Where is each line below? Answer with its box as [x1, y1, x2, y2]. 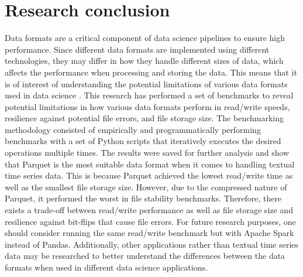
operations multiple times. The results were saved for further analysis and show [5, 146, 290, 159]
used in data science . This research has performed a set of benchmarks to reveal [5, 89, 294, 101]
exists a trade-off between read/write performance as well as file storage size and [5, 204, 293, 216]
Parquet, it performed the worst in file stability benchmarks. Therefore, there [5, 192, 282, 204]
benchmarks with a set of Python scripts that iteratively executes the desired [5, 135, 281, 147]
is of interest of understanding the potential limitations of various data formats [5, 77, 288, 90]
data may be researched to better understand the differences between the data [5, 249, 285, 262]
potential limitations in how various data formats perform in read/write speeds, [5, 100, 290, 112]
